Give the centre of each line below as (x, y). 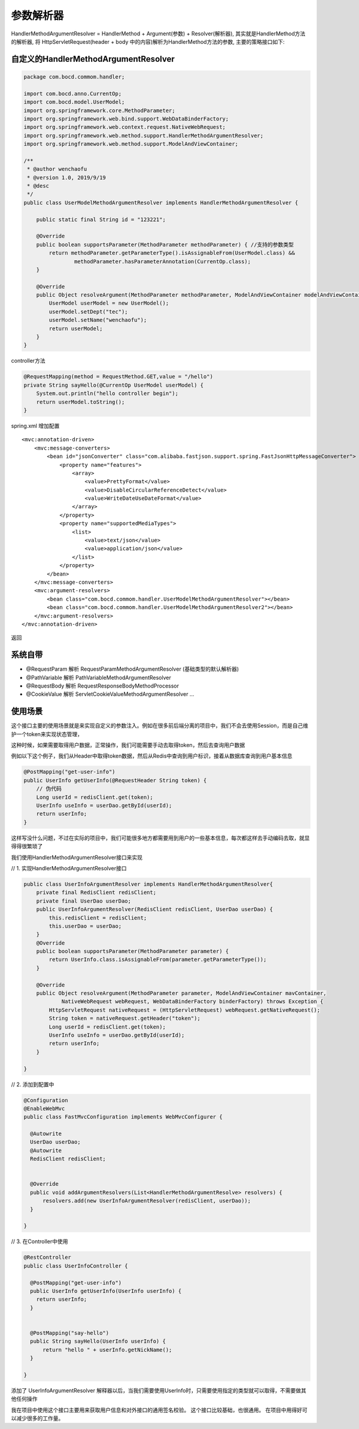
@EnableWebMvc (44, 1108)
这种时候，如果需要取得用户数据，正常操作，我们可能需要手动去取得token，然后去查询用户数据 (128, 745)
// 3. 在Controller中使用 (39, 1241)
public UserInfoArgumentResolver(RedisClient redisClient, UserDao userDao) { (155, 909)
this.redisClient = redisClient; (98, 918)
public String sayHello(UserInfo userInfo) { (98, 1341)
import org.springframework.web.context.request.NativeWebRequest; (125, 127)
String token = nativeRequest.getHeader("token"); (124, 1018)
